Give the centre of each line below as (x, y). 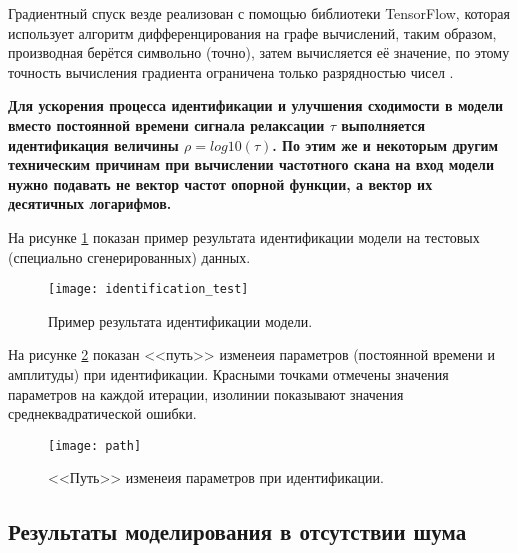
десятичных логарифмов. (90, 203)
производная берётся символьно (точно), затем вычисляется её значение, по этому (259, 52)
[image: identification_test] (148, 289)
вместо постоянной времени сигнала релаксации (166, 124)
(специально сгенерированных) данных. (129, 256)
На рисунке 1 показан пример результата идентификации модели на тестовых (244, 236)
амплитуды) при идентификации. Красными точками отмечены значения (228, 373)
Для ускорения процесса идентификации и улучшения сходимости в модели (256, 105)
